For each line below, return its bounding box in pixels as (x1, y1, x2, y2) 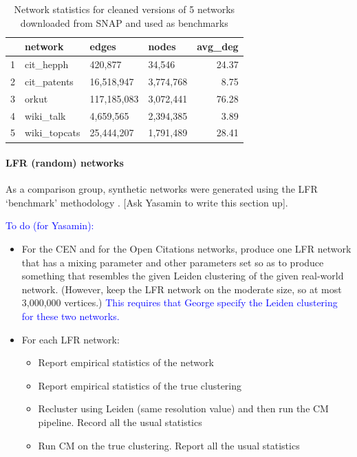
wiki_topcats (25, 125, 80, 140)
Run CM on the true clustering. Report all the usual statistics (38, 438, 300, 452)
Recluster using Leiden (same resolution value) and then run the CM (38, 401, 329, 416)
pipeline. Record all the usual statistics (38, 415, 202, 429)
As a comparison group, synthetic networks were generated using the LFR (6, 182, 318, 196)
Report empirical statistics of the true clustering (38, 378, 242, 392)
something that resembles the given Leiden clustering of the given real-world (21, 268, 344, 283)
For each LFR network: (21, 332, 120, 346)
